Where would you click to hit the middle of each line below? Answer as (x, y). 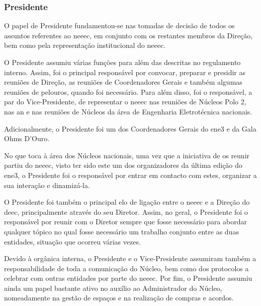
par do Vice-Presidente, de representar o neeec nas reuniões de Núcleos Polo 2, (125, 102)
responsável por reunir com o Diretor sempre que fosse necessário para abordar (125, 222)
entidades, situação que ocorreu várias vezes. (72, 241)
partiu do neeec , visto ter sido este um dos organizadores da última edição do (123, 165)
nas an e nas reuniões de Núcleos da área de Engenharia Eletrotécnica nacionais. (128, 111)
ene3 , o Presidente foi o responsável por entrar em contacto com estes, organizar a (130, 175)
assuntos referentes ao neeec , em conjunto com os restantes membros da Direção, (128, 35)
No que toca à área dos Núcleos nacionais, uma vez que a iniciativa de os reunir (127, 155)
